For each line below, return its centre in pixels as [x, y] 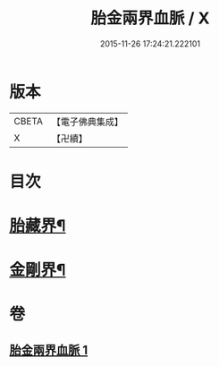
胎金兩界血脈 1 [49, 350]
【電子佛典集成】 [87, 122]
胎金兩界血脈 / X [150, 18]
